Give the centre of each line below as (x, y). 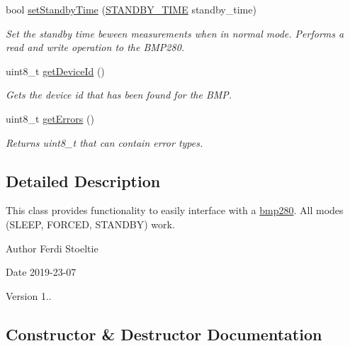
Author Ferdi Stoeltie (52, 248)
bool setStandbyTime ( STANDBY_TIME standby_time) (131, 9)
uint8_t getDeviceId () (55, 71)
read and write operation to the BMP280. (95, 47)
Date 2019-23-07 (41, 272)
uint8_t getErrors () (50, 118)
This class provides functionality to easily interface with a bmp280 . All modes (175, 210)
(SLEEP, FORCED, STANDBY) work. (90, 224)
